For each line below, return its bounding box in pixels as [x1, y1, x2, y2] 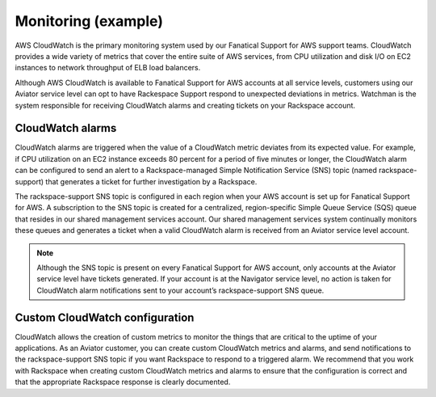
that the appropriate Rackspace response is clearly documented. [15, 377, 231, 387]
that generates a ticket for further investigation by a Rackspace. [45, 176, 258, 186]
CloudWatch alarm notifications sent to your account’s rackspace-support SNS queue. [36, 285, 325, 295]
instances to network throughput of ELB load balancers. [15, 63, 201, 73]
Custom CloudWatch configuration [15, 310, 195, 324]
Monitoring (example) [15, 12, 163, 30]
